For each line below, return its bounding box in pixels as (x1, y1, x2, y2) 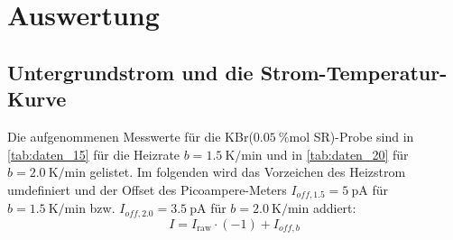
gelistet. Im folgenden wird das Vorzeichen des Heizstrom (89, 162, 406, 181)
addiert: (312, 198, 356, 217)
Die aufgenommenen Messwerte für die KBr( (7, 126, 254, 145)
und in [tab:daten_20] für (266, 144, 409, 163)
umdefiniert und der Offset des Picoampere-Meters (7, 180, 287, 198)
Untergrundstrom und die (7, 58, 254, 86)
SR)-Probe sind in (313, 126, 414, 145)
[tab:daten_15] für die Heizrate (7, 144, 180, 163)
